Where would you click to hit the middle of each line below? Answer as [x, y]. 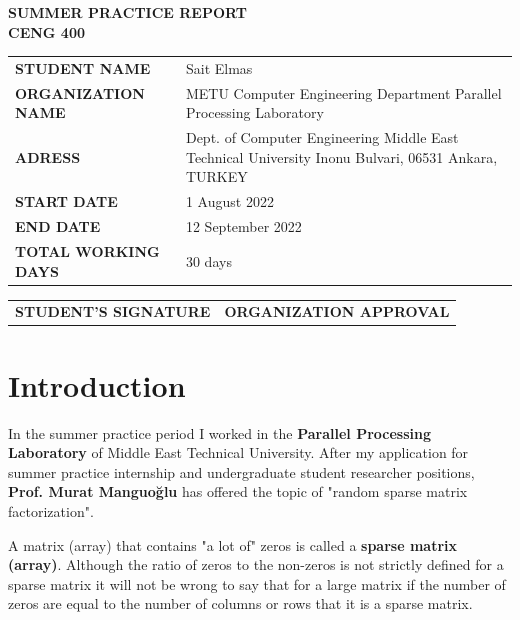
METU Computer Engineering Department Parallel [343, 92]
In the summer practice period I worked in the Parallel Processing [219, 432]
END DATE [58, 226]
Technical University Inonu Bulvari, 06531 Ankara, [341, 156]
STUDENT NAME [83, 67]
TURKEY [216, 176]
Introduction [97, 384]
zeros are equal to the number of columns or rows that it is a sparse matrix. [240, 603]
